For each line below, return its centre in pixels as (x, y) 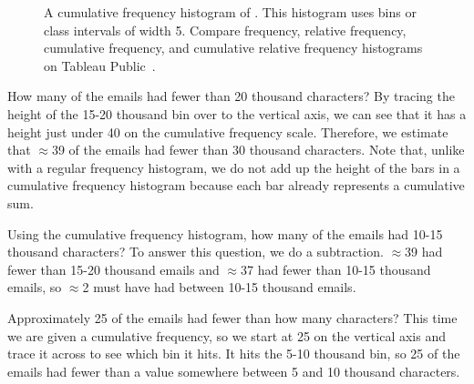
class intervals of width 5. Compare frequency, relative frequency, (225, 30)
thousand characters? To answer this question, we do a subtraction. (196, 252)
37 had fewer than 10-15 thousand (336, 269)
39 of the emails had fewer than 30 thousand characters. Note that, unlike (258, 150)
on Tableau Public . (100, 65)
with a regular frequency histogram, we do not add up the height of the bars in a (234, 167)
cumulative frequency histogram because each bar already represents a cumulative (236, 185)
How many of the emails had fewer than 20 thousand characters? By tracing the (231, 96)
